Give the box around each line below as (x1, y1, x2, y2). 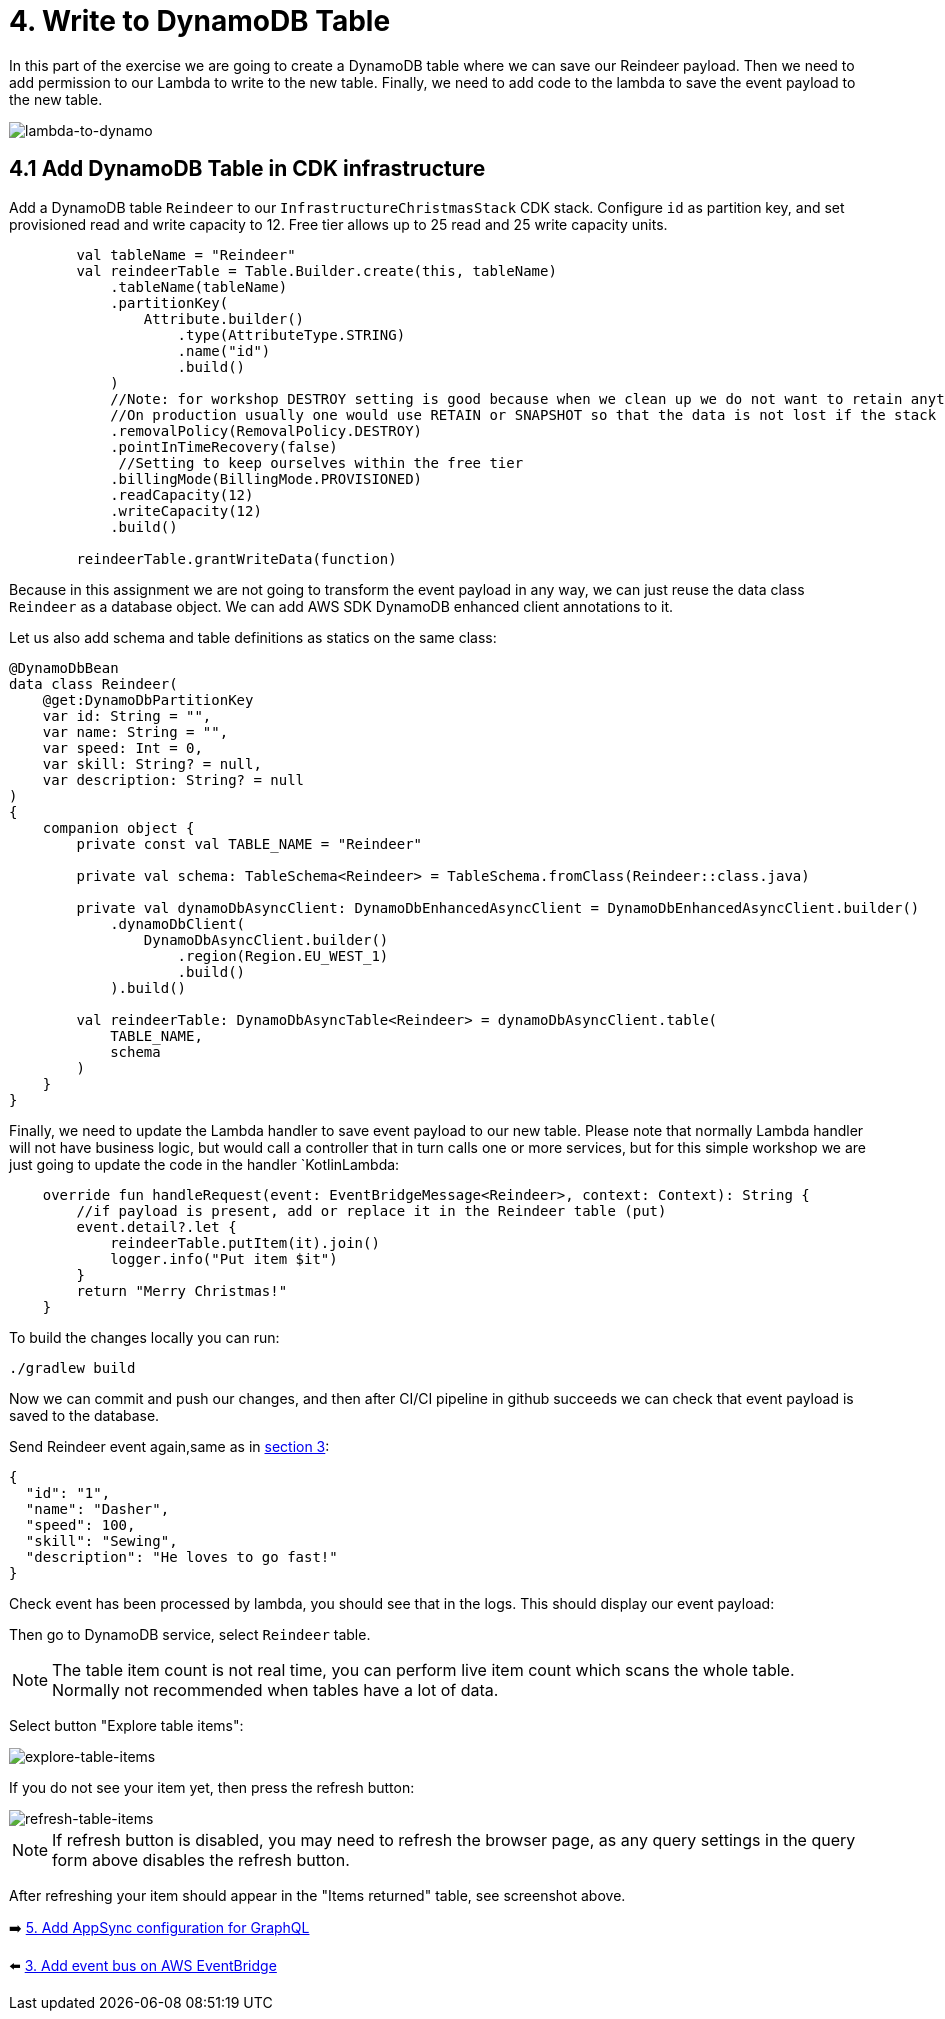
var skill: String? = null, (42, 755, 262, 772)
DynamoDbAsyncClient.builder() (143, 931, 389, 948)
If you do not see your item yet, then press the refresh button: (9, 1778, 415, 1796)
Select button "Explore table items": (9, 1716, 244, 1734)
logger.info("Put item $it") (110, 1250, 338, 1267)
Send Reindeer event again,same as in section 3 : (9, 1437, 330, 1455)
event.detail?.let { (76, 1218, 237, 1235)
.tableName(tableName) (110, 278, 288, 295)
